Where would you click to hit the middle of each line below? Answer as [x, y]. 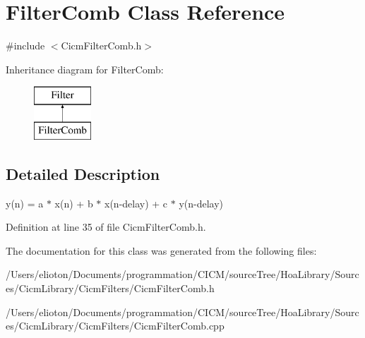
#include [25, 46]
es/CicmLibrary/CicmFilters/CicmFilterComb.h [110, 288]
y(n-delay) [201, 203]
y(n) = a [25, 203]
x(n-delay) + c [136, 203]
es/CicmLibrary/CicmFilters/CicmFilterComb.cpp [115, 326]
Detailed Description [83, 173]
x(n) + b [74, 203]
